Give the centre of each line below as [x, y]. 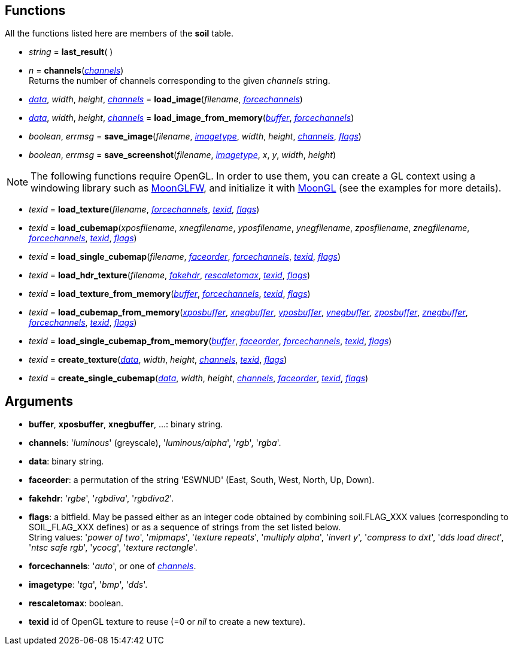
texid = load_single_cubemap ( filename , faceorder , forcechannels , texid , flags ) [185, 257]
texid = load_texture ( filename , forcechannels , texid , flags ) [144, 209]
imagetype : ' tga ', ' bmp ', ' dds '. [88, 585]
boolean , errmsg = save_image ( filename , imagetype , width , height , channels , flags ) [195, 136]
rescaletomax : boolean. [76, 603]
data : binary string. [66, 461]
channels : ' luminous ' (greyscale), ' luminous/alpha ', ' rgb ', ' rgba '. [155, 443]
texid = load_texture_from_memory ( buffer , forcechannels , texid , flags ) [170, 294]
